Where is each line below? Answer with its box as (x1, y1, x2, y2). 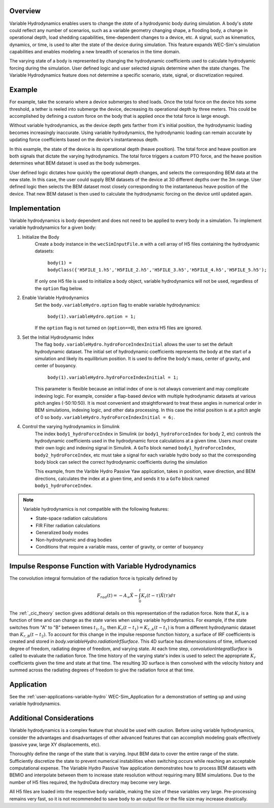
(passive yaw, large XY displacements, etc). (9, 741, 101, 748)
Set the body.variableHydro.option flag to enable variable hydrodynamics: (35, 302, 200, 308)
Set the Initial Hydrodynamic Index (22, 334, 94, 340)
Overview (9, 7, 41, 15)
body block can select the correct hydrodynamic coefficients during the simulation (35, 459, 208, 465)
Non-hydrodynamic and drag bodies (36, 536, 112, 543)
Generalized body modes (36, 530, 89, 536)
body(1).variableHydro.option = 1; (47, 314, 136, 319)
